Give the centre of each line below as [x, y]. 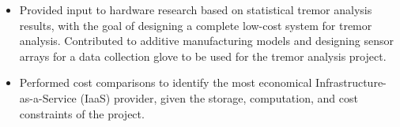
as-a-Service [48, 97]
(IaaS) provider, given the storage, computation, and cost [219, 97]
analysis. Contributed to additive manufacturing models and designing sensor [206, 41]
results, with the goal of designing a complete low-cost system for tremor [196, 25]
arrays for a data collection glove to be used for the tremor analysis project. [203, 56]
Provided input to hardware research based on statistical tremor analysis [196, 9]
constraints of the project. [82, 113]
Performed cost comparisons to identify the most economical [166, 82]
